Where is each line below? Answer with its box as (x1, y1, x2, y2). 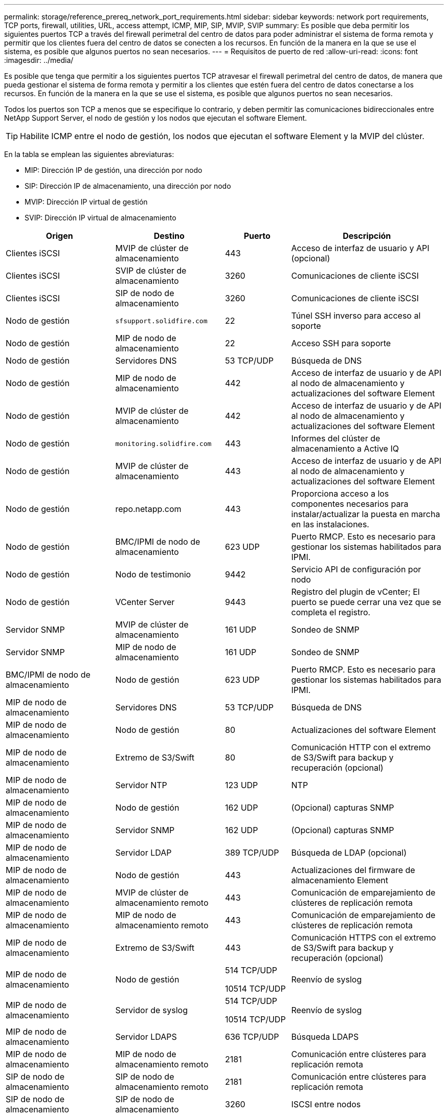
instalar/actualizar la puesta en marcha (291, 509, 440, 519)
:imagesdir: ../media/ (4, 56, 74, 64)
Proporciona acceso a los (291, 488, 389, 499)
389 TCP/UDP (225, 847, 279, 858)
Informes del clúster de (291, 433, 380, 443)
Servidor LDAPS (115, 1032, 177, 1042)
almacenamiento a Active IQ (291, 443, 399, 454)
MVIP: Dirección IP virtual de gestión (25, 197, 148, 206)
